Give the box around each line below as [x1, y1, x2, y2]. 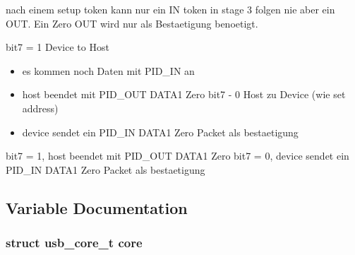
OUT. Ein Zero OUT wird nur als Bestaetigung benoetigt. [6, 16, 258, 30]
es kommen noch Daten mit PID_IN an [22, 63, 195, 78]
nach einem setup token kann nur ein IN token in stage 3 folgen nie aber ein [6, 2, 335, 16]
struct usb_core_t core [6, 234, 143, 251]
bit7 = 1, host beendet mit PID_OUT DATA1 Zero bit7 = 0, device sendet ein [6, 148, 349, 163]
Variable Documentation [6, 196, 188, 218]
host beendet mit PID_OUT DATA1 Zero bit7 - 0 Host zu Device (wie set [22, 87, 346, 102]
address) [22, 100, 59, 115]
